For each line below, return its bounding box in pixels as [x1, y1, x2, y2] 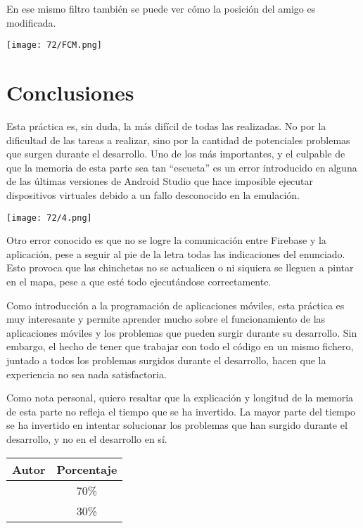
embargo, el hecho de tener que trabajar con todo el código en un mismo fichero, [6, 339, 354, 354]
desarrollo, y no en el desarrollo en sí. [6, 431, 167, 446]
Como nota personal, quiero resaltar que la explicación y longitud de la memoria [6, 390, 354, 405]
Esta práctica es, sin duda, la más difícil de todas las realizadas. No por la [6, 118, 326, 133]
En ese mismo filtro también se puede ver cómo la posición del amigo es [6, 1, 316, 15]
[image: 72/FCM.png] [6, 40, 103, 51]
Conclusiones [6, 78, 134, 107]
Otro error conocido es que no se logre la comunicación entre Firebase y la [6, 233, 326, 247]
